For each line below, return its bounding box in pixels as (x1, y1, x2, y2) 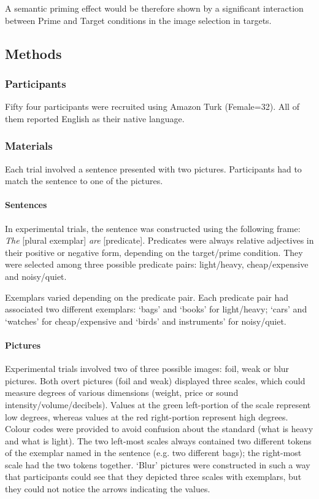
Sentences (5, 198, 47, 211)
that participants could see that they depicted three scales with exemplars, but (5, 470, 302, 483)
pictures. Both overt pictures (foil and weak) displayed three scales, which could (5, 374, 306, 387)
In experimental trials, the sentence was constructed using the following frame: (5, 222, 301, 234)
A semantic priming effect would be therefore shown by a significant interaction (5, 2, 304, 14)
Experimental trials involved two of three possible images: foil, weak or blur (5, 362, 290, 375)
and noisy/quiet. (5, 269, 67, 282)
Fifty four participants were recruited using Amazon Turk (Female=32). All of (5, 100, 299, 113)
